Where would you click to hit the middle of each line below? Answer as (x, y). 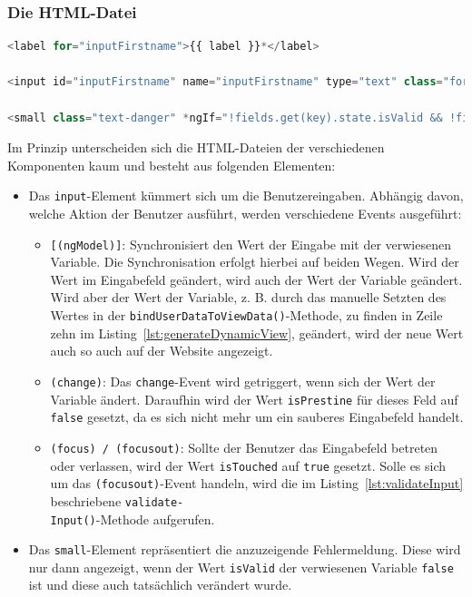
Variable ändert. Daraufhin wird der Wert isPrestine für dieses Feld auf (254, 399)
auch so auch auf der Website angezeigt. (162, 351)
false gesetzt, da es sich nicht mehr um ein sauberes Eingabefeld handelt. (257, 417)
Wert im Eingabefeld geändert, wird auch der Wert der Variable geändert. (256, 279)
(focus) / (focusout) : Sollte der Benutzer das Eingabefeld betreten (244, 447)
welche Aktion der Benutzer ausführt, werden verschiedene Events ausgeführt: (245, 214)
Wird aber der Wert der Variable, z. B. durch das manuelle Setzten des (248, 297)
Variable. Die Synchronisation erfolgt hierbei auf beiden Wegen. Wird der (255, 262)
